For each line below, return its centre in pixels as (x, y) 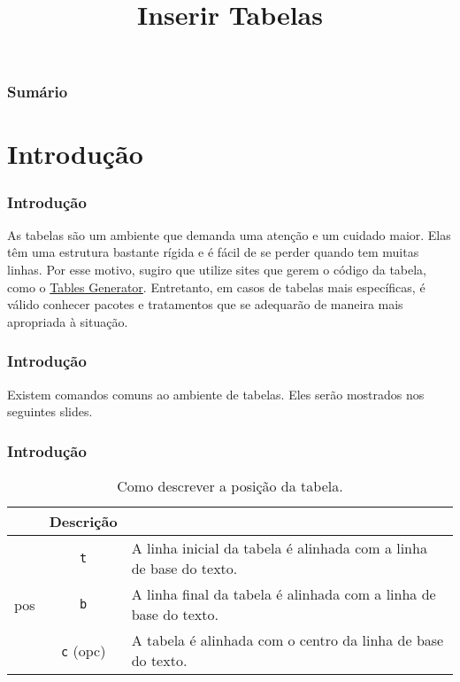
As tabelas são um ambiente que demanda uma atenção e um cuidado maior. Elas (229, 234)
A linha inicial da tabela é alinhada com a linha (279, 548)
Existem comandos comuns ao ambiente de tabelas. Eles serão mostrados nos (216, 394)
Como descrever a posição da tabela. (230, 486)
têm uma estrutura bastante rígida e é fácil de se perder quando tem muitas (213, 252)
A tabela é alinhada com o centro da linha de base (287, 640)
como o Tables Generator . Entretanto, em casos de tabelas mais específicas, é (216, 287)
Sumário (38, 92)
